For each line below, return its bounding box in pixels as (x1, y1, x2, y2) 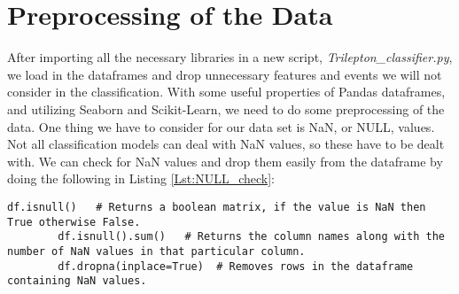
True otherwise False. (7, 215, 141, 228)
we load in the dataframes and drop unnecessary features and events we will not (7, 65, 442, 83)
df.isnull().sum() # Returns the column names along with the (58, 230, 445, 244)
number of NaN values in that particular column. (7, 244, 306, 258)
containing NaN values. (7, 275, 147, 288)
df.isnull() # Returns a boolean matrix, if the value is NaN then (7, 200, 426, 213)
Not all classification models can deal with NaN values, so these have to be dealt (7, 135, 445, 153)
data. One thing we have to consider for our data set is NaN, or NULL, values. (7, 117, 435, 135)
